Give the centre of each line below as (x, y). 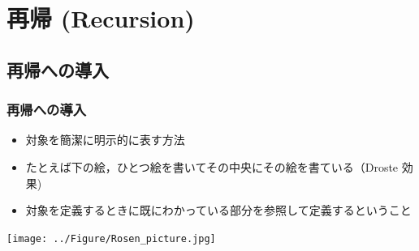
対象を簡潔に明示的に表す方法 (105, 140)
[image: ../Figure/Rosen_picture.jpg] (111, 238)
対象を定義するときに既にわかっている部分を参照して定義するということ (218, 210)
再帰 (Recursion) (101, 18)
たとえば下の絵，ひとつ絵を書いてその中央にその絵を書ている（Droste (212, 166)
